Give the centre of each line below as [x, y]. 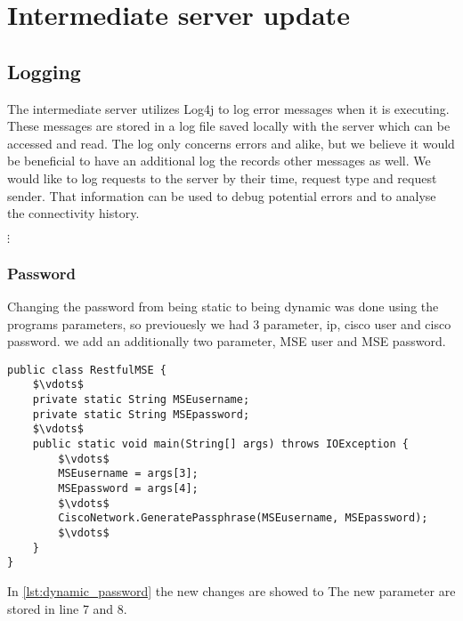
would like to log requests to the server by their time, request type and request [222, 177]
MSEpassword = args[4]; [128, 488]
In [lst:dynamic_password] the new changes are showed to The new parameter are [231, 590]
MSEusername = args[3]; [128, 474]
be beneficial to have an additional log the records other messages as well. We [219, 161]
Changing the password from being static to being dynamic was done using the [223, 306]
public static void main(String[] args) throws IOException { [221, 444]
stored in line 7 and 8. [67, 608]
